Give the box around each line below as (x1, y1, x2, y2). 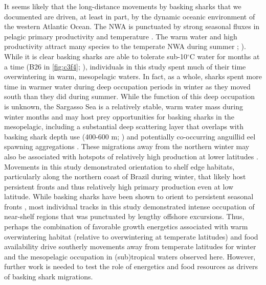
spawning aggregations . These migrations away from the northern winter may (4, 141, 250, 152)
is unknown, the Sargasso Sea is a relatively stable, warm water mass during (4, 101, 243, 111)
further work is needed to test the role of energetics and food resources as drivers (4, 261, 258, 272)
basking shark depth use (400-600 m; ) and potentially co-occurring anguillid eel (4, 131, 256, 141)
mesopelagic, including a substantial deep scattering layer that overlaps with (4, 121, 243, 132)
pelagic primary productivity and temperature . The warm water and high (4, 31, 237, 41)
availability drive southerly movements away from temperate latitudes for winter (4, 241, 256, 252)
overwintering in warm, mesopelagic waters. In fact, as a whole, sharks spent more (4, 71, 262, 82)
